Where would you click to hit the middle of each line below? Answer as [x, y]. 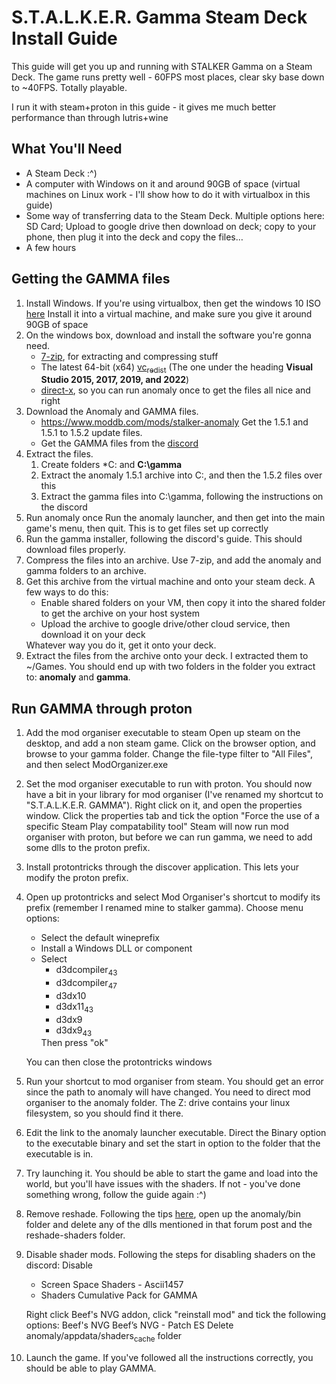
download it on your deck [93, 635]
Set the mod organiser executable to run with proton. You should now [169, 784]
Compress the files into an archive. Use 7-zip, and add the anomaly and [173, 560]
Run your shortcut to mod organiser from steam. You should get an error [174, 1082]
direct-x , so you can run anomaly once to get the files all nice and [175, 390]
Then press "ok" [74, 1043]
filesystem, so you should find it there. [104, 1113]
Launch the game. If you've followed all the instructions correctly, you [169, 1358]
